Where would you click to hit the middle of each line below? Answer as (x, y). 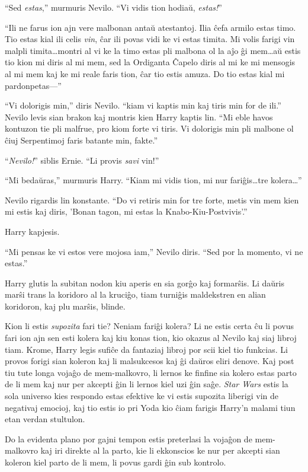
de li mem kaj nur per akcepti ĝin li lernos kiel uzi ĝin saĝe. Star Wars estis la (147, 384)
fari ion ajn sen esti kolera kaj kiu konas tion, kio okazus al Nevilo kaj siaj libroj (151, 338)
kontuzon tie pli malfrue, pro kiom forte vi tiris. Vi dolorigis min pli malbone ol (149, 128)
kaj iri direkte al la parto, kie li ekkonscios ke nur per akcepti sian (160, 450)
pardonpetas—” (33, 85)
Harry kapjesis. (32, 231)
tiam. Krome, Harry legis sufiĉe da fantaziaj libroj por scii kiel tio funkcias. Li (146, 349)
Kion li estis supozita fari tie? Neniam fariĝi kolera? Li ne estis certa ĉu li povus (150, 326)
